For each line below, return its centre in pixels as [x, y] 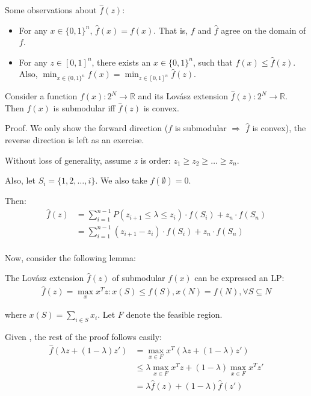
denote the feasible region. [174, 314]
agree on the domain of [263, 30]
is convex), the [279, 128]
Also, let [20, 180]
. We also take [121, 180]
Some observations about [51, 10]
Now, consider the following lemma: [70, 257]
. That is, [171, 30]
